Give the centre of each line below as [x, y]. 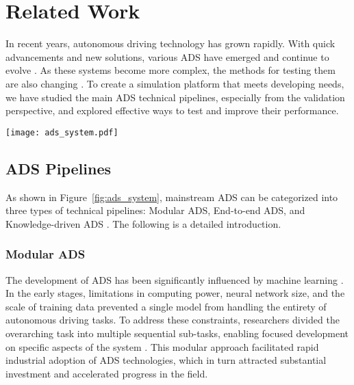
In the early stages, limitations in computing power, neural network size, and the [175, 293]
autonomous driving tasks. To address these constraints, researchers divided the [173, 320]
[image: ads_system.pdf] [62, 132]
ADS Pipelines [59, 168]
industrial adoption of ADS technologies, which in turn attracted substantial [166, 360]
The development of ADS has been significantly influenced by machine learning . [175, 279]
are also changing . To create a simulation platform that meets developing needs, [175, 83]
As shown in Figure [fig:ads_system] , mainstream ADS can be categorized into [172, 197]
